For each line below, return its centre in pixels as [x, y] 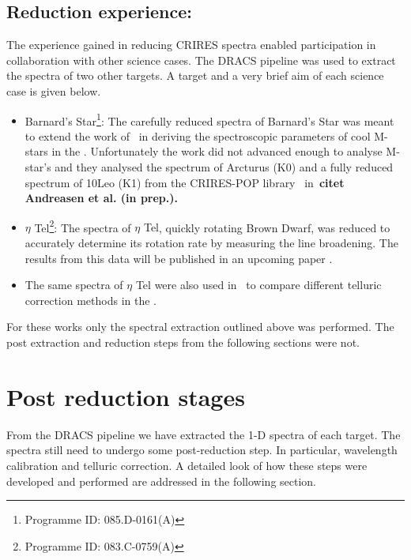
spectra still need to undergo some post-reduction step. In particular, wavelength [202, 450]
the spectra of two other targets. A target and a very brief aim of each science [195, 75]
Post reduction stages [126, 396]
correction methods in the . [91, 300]
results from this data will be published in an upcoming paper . [179, 258]
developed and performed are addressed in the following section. [162, 481]
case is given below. [54, 90]
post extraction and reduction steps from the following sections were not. [183, 342]
